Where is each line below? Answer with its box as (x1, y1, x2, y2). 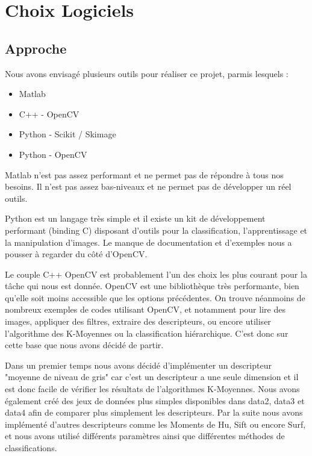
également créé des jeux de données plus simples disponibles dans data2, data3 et (5, 394, 305, 407)
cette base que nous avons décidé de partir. (5, 339, 164, 351)
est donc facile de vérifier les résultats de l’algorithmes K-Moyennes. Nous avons (5, 383, 300, 395)
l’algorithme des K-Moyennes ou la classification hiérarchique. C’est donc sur (5, 326, 289, 339)
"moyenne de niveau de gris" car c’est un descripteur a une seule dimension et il (5, 370, 299, 383)
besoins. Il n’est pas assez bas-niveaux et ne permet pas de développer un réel (5, 180, 292, 193)
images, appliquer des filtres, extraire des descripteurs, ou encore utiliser (5, 315, 271, 328)
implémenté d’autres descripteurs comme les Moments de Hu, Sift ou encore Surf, (5, 417, 306, 430)
